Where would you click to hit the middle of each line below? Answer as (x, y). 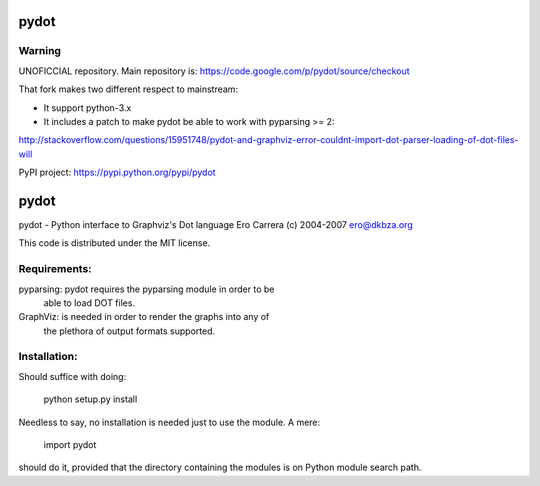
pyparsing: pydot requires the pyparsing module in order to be (146, 289)
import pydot (70, 445)
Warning (40, 51)
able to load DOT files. (89, 302)
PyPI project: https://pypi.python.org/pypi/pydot (117, 172)
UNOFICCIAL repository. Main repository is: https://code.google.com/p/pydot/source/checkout (214, 71)
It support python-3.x (87, 107)
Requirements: (55, 269)
